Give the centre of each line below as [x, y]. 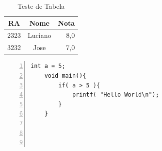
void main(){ [65, 75]
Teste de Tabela [41, 6]
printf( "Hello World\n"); [115, 95]
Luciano [40, 35]
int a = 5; [48, 66]
